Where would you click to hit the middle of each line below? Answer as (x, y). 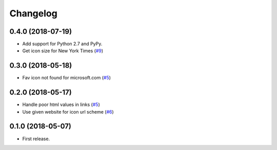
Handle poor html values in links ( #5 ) (61, 104)
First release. (36, 139)
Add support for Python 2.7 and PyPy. (62, 44)
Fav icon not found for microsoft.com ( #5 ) (67, 78)
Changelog (33, 13)
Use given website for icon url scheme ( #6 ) (68, 112)
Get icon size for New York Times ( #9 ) (63, 51)
